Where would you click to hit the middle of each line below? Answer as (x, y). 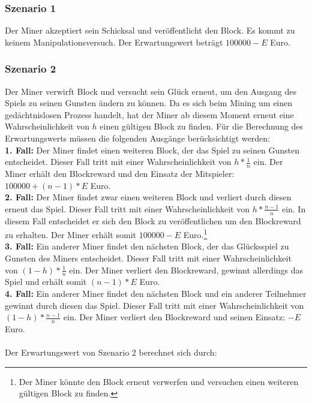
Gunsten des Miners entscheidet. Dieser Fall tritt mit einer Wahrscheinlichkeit (148, 258)
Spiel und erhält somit (46, 282)
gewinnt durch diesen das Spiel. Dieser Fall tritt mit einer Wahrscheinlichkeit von (154, 305)
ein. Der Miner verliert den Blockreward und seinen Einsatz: (174, 317)
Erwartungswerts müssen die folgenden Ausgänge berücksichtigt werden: (137, 138)
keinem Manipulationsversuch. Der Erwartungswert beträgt (114, 42)
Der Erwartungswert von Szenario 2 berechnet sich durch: (111, 352)
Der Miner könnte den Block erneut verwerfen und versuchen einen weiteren (159, 381)
